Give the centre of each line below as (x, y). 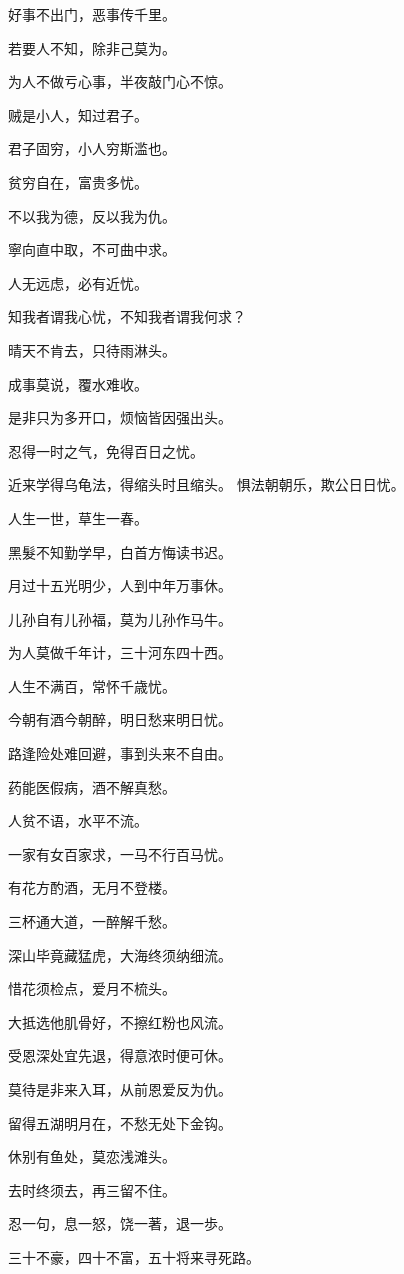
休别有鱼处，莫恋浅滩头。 (92, 1156)
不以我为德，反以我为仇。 (92, 215)
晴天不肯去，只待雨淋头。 (92, 349)
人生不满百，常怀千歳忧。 (92, 685)
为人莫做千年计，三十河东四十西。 (120, 652)
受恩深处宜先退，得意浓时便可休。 (120, 1055)
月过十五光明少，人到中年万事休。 (120, 585)
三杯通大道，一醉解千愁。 (92, 921)
